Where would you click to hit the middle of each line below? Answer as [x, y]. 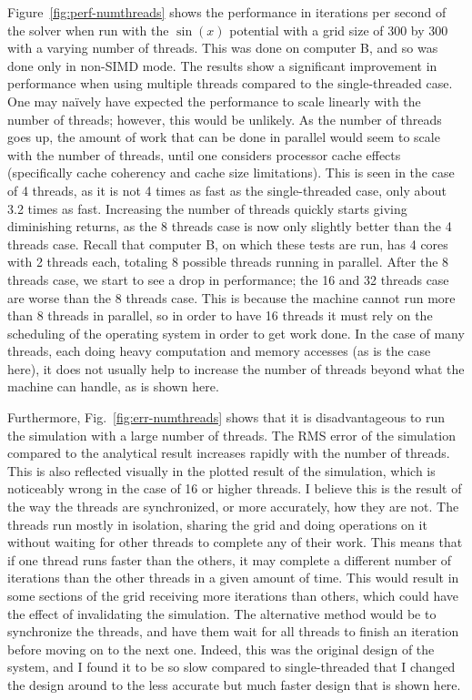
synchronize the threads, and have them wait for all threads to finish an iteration [233, 631]
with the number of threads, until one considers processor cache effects [204, 154]
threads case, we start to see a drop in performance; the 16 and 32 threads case [228, 279]
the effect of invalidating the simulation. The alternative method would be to [222, 613]
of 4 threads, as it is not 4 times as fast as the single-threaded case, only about [227, 190]
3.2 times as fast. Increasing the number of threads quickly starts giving [207, 208]
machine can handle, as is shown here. [113, 386]
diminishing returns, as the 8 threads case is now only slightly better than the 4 [230, 226]
